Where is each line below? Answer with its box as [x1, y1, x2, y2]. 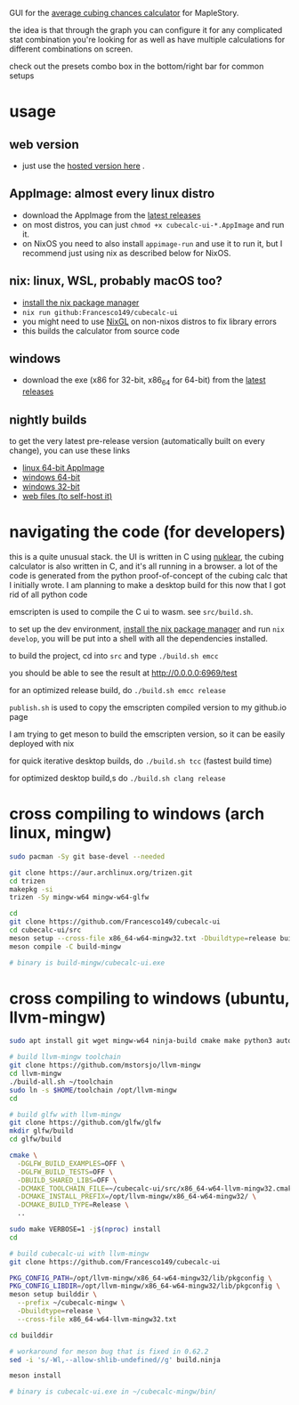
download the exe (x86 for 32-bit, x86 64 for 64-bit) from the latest [21, 375, 266, 388]
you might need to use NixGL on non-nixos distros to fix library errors [21, 316, 278, 327]
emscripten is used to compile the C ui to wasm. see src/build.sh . [9, 606, 254, 617]
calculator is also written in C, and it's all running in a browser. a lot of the [9, 561, 279, 571]
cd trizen [9, 876, 46, 885]
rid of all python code [9, 589, 88, 600]
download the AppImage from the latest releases [21, 209, 202, 221]
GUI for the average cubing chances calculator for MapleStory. [9, 8, 239, 18]
